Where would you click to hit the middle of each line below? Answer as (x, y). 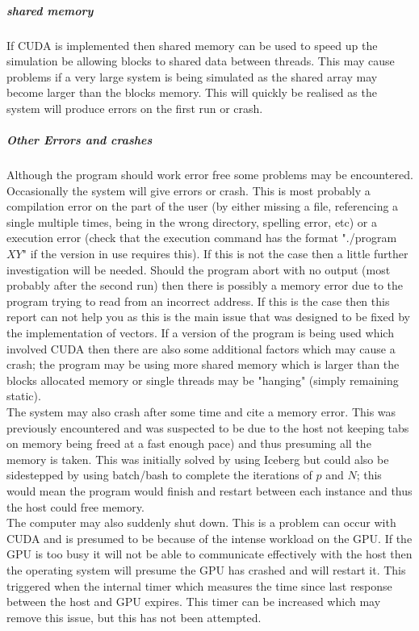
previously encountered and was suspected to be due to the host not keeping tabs (208, 427)
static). (24, 396)
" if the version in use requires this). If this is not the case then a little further (215, 254)
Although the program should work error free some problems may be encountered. (210, 175)
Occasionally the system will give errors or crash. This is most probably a (189, 190)
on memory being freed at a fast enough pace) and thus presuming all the (189, 443)
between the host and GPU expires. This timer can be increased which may (194, 602)
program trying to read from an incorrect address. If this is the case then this (198, 301)
